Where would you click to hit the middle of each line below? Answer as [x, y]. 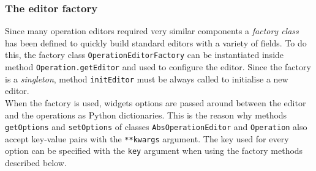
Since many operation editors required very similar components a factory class [152, 31]
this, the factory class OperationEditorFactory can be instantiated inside [145, 55]
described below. [36, 163]
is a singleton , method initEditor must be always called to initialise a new [147, 78]
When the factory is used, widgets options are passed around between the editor [156, 102]
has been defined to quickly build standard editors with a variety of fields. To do [156, 42]
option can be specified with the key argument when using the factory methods [154, 151]
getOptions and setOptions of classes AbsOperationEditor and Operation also [156, 127]
